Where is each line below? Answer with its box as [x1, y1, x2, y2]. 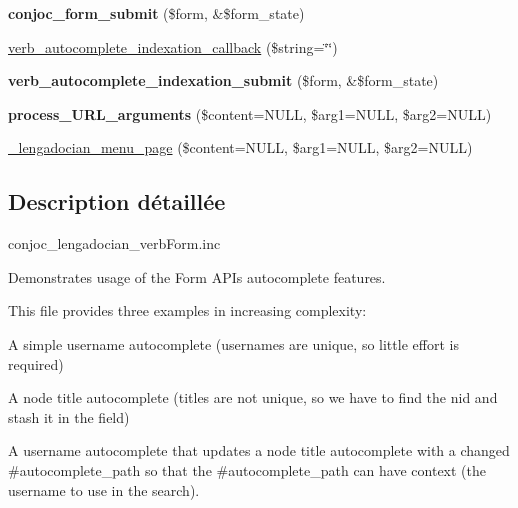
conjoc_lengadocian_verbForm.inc [8, 233, 221, 254]
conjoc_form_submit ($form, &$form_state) [8, 3, 305, 23]
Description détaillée [8, 186, 226, 217]
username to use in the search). [8, 479, 200, 500]
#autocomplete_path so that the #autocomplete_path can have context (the [8, 459, 487, 480]
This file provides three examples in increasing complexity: [8, 300, 367, 321]
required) [8, 353, 64, 374]
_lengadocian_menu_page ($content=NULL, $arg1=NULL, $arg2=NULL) [8, 137, 473, 158]
